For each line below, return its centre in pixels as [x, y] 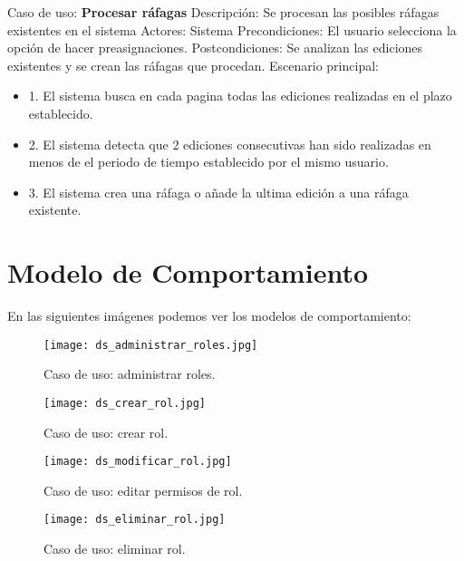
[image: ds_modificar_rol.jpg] [138, 462]
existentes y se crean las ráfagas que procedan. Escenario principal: [193, 65]
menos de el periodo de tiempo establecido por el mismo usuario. [208, 162]
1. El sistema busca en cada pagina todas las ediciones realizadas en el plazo [240, 96]
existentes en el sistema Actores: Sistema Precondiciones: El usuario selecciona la [232, 29]
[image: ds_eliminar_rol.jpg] [135, 520]
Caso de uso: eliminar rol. [115, 549]
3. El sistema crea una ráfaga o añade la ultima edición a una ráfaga [218, 192]
